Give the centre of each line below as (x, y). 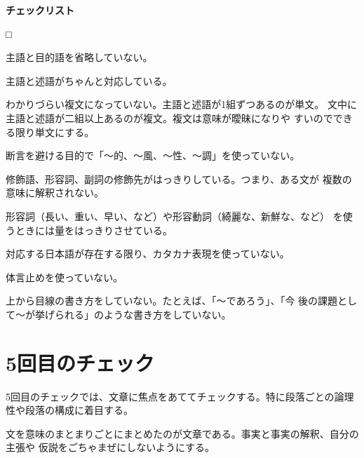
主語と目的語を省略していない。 (79, 57)
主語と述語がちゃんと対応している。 (89, 80)
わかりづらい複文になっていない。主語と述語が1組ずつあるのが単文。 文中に (181, 104)
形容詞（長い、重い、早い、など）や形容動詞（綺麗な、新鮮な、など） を (174, 216)
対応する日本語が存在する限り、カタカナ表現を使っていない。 (148, 254)
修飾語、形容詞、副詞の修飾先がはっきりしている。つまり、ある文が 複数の (179, 179)
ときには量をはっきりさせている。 (94, 230)
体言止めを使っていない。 (65, 277)
